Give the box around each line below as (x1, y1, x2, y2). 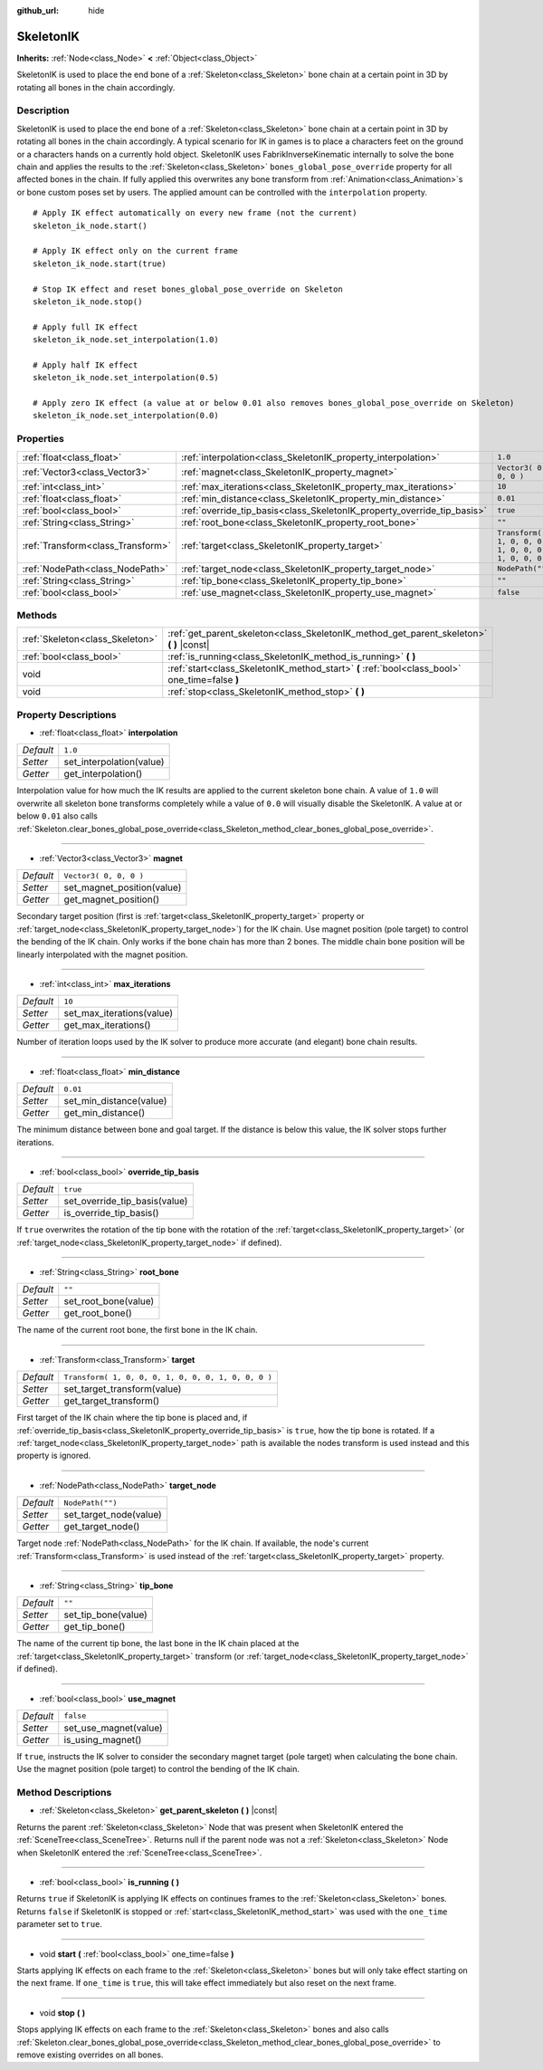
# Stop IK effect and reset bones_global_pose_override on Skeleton (33, 283, 343, 294)
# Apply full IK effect (33, 321, 138, 332)
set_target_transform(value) (63, 1383, 182, 1395)
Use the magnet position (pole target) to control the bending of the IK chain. (16, 1764, 300, 1775)
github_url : (16, 5, 59, 15)
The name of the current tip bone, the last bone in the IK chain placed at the (16, 1638, 300, 1649)
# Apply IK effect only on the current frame (33, 245, 239, 256)
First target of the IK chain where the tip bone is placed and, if (16, 1413, 248, 1423)
